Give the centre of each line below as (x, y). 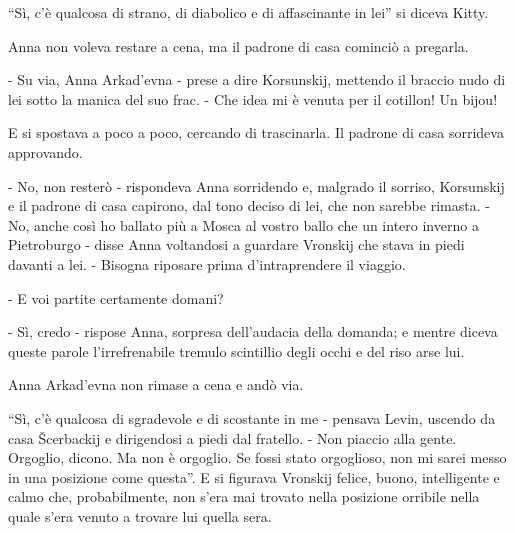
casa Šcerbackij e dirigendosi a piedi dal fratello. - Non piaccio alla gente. (232, 437)
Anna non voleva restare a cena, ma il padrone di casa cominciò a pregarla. (238, 45)
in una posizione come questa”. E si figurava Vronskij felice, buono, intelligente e (254, 476)
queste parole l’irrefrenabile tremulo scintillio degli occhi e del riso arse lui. (236, 350)
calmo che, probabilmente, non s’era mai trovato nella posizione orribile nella (244, 496)
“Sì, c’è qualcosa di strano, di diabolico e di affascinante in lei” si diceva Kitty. (248, 12)
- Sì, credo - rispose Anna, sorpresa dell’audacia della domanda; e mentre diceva (253, 331)
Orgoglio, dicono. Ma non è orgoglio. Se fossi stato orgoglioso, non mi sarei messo (257, 457)
